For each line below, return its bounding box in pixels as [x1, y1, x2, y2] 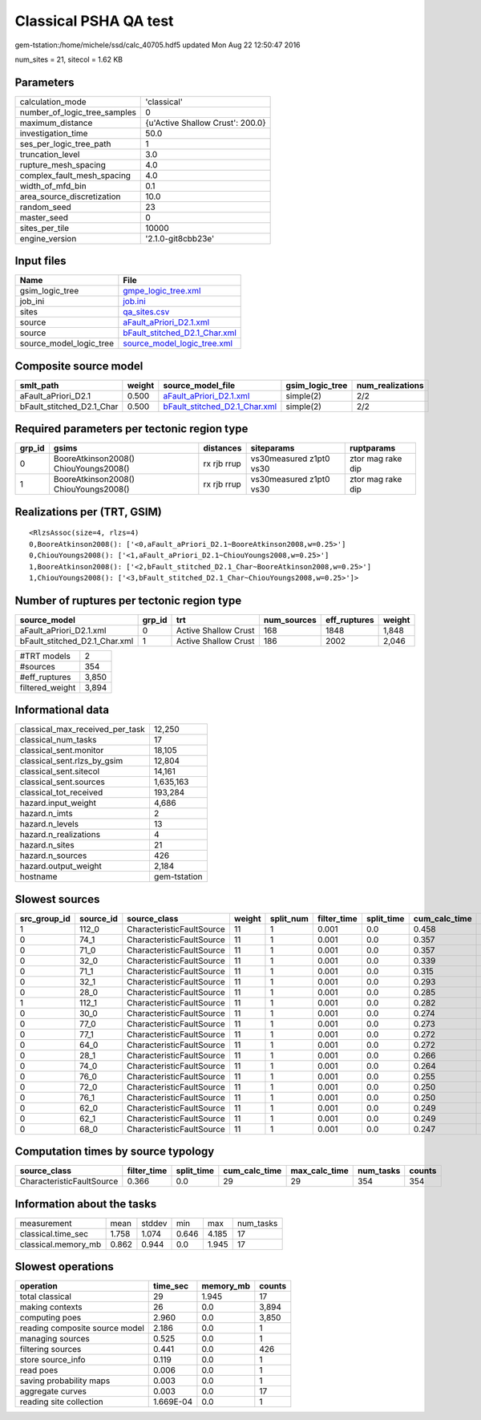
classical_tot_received [19, 787, 103, 798]
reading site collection [19, 1396, 103, 1407]
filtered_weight [19, 682, 76, 693]
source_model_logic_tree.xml [123, 338, 232, 349]
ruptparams [349, 443, 396, 454]
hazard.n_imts [19, 808, 73, 819]
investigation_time [19, 127, 88, 139]
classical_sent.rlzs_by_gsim [19, 755, 123, 767]
